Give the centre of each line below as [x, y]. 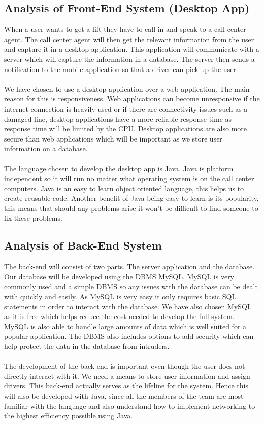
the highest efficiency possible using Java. [69, 416]
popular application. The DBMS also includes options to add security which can [129, 336]
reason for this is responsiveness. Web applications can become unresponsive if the [132, 99]
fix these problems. [33, 218]
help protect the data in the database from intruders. [87, 346]
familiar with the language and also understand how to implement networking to [130, 405]
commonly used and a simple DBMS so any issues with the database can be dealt [131, 286]
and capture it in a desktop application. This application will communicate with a [132, 49]
